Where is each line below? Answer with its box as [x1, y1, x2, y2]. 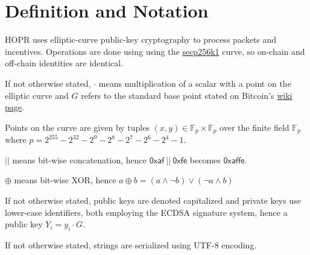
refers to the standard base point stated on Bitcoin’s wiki [81, 89, 293, 101]
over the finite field [220, 121, 289, 133]
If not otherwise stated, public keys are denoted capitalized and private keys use [5, 194, 301, 206]
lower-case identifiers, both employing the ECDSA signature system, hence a [5, 206, 288, 218]
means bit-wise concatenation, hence [12, 153, 147, 166]
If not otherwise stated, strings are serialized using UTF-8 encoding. [5, 238, 257, 251]
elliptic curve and [5, 89, 69, 101]
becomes [189, 153, 221, 166]
